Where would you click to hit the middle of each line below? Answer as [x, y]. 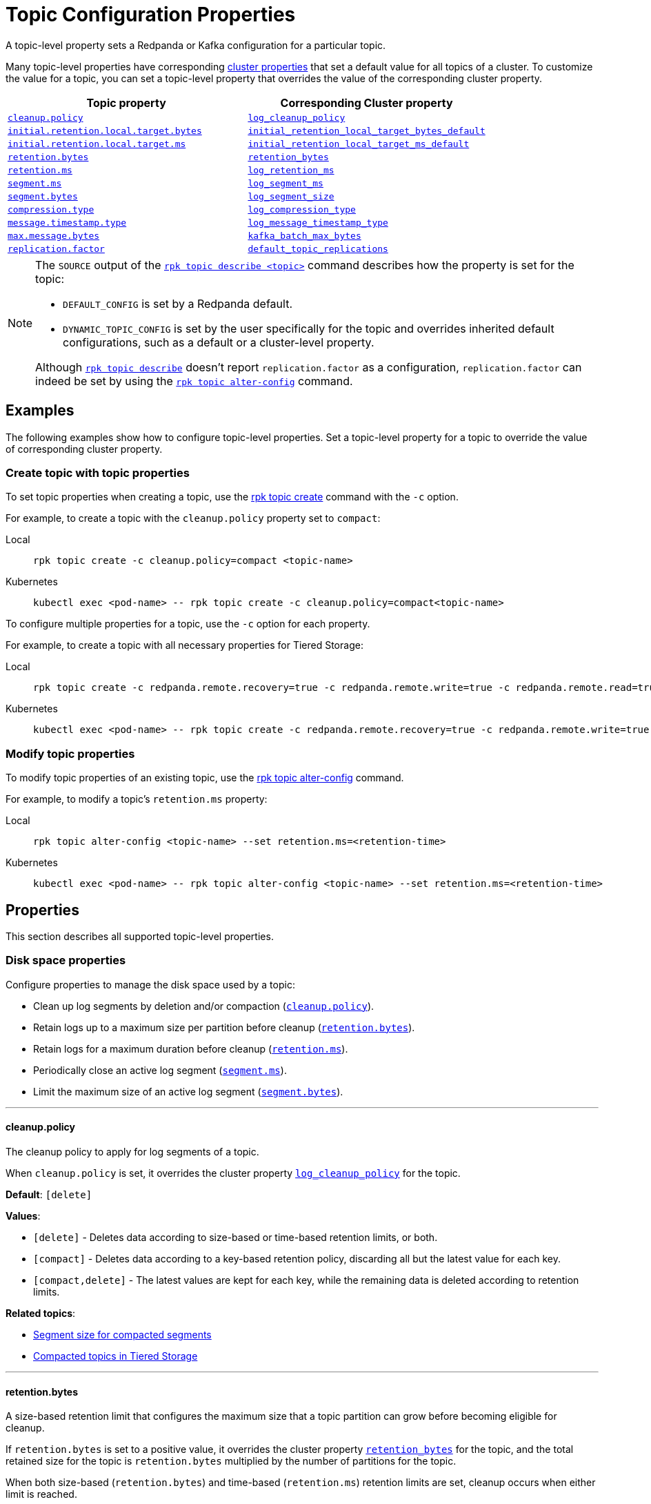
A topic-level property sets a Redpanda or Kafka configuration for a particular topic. [196, 45]
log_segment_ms [286, 183]
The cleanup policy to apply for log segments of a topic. [132, 1151]
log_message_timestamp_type [318, 222]
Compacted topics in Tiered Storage [116, 1356]
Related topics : [41, 1313]
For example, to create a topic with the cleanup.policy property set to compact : [193, 518]
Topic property [126, 102]
